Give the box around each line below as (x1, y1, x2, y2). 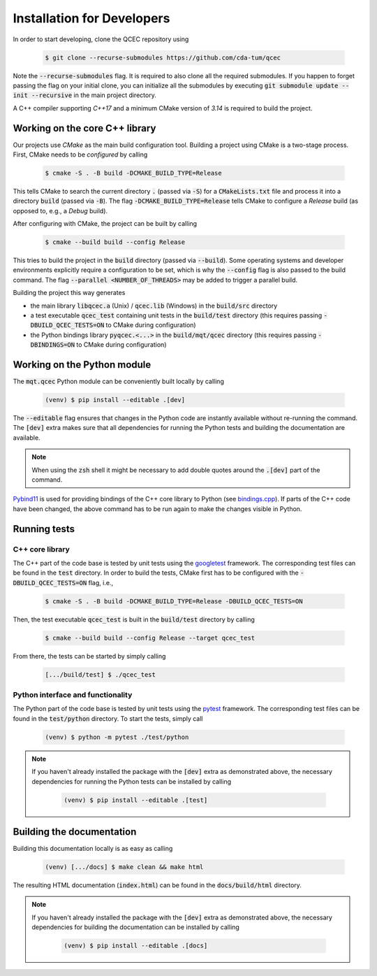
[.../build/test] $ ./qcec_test (45, 670, 156, 678)
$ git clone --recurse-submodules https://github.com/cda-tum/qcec (45, 53, 281, 62)
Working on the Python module (13, 359, 151, 371)
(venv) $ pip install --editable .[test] (64, 796, 208, 804)
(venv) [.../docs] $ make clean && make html (45, 863, 204, 871)
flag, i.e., (88, 578, 114, 587)
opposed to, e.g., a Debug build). (13, 206, 108, 215)
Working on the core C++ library (13, 122, 156, 134)
